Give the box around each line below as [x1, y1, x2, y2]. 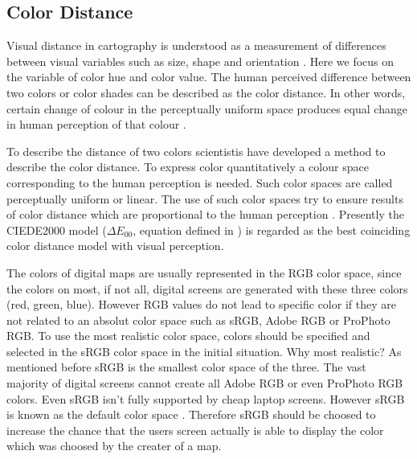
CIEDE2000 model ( [6, 221, 107, 238]
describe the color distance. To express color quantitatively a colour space [6, 158, 369, 175]
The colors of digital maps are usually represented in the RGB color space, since [6, 264, 402, 281]
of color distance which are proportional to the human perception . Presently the [6, 206, 404, 223]
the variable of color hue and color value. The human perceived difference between [6, 68, 411, 85]
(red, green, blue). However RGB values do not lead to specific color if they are [6, 296, 396, 313]
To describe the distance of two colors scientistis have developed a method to [6, 142, 386, 159]
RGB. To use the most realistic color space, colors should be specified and [6, 327, 370, 344]
